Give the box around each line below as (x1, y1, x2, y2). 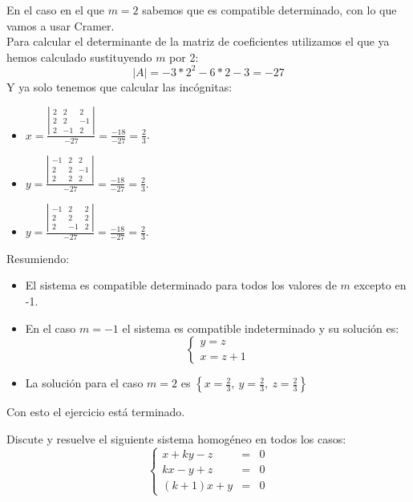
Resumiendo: (6, 249, 70, 266)
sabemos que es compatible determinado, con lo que (142, 2, 397, 18)
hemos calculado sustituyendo (6, 48, 152, 65)
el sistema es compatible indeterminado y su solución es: (122, 319, 399, 336)
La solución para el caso (25, 374, 144, 391)
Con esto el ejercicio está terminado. (6, 403, 185, 420)
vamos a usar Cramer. (6, 17, 115, 34)
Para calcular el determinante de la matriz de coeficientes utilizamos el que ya (6, 33, 390, 50)
